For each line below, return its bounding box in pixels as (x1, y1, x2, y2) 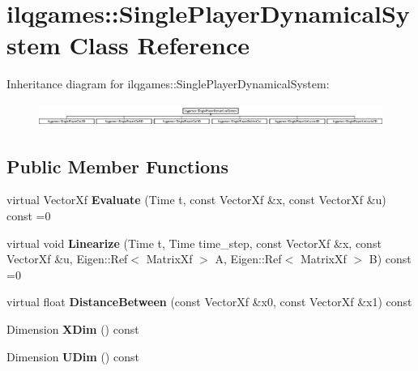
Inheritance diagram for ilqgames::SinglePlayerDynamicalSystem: (6, 75, 330, 92)
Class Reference (69, 28, 250, 62)
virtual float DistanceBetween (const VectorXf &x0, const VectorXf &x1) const (6, 293, 412, 310)
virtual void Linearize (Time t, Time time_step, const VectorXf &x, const (6, 234, 382, 251)
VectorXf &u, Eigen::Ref (6, 250, 128, 267)
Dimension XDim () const (6, 321, 139, 338)
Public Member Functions (6, 153, 228, 178)
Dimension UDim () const (6, 348, 139, 365)
